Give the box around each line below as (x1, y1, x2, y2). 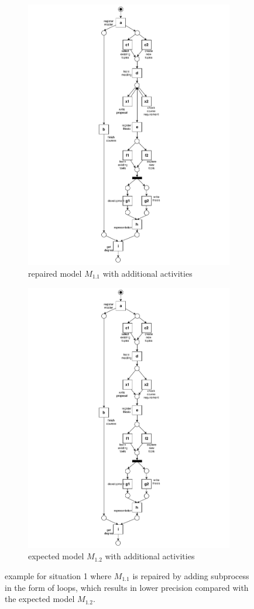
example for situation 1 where (5, 570, 112, 582)
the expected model (5, 593, 75, 605)
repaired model (28, 267, 82, 279)
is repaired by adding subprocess (132, 570, 249, 582)
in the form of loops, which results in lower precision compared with (5, 581, 249, 593)
